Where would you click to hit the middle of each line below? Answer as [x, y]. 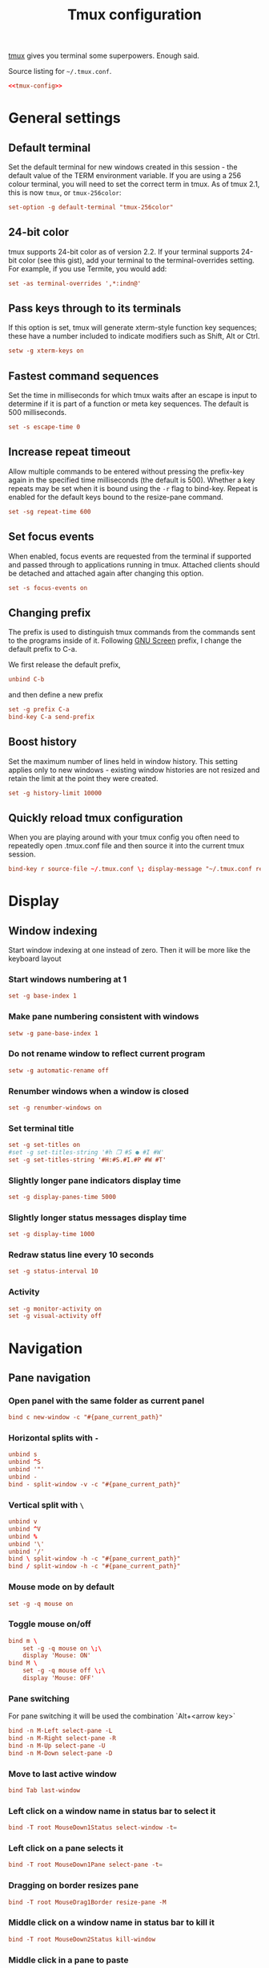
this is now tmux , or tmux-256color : [65, 193]
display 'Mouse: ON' [57, 1656]
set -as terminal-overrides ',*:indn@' [75, 283]
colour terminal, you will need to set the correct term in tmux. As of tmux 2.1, [134, 184]
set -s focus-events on [48, 588]
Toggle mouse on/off [50, 1624]
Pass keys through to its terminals [95, 309]
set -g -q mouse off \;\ [64, 1671]
